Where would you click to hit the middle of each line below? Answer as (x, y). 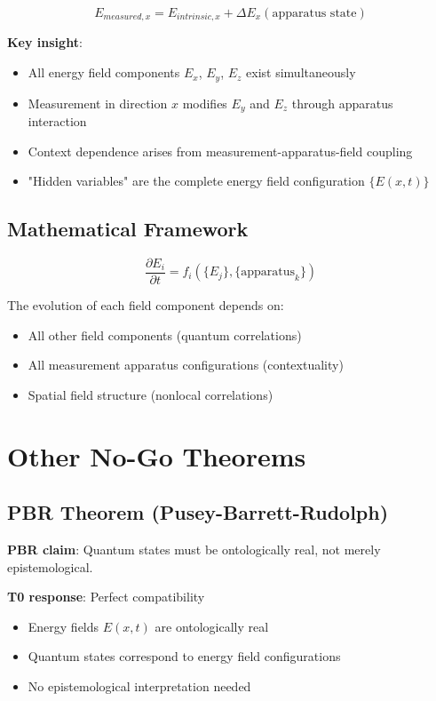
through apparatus (342, 103)
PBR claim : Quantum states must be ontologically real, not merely (194, 549)
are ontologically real (212, 626)
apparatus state (314, 13)
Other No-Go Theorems (157, 455)
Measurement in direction (98, 103)
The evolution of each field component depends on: (146, 305)
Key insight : (45, 42)
